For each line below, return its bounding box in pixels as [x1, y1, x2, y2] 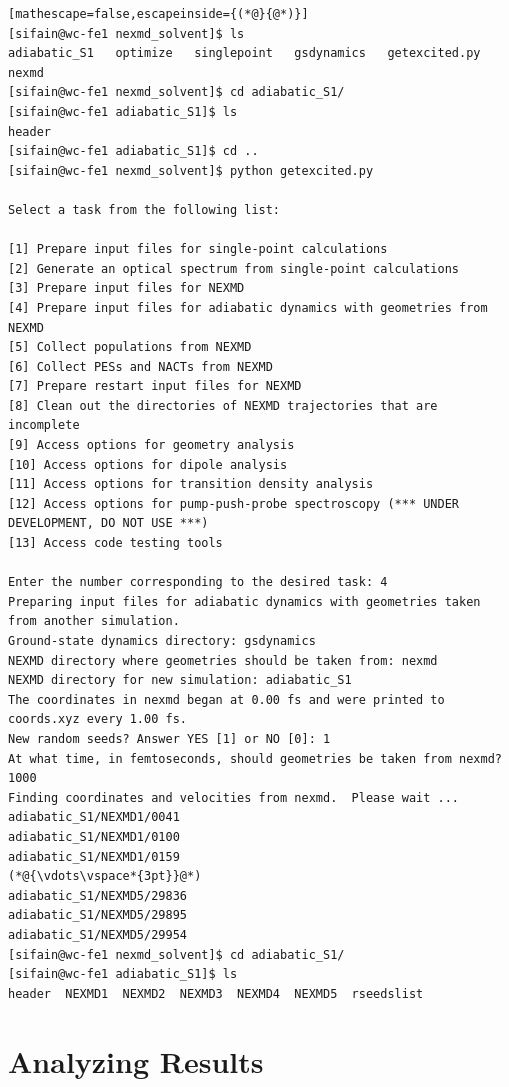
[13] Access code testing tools [8, 536, 223, 551]
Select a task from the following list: [8, 202, 281, 217]
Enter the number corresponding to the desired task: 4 [8, 575, 388, 590]
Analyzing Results [8, 1041, 264, 1082]
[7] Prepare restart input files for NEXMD [8, 379, 302, 394]
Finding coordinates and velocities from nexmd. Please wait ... [8, 790, 460, 805]
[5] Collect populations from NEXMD [8, 340, 252, 355]
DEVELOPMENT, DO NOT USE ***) [8, 516, 209, 531]
